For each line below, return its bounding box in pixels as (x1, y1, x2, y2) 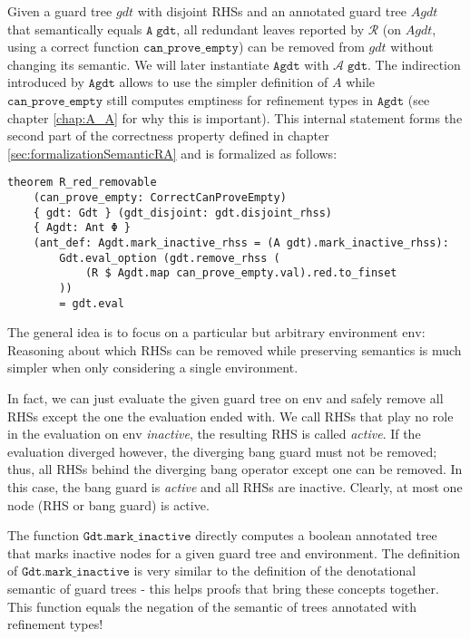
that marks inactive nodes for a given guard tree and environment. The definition (7, 543, 460, 562)
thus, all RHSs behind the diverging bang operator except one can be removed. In (7, 460, 463, 479)
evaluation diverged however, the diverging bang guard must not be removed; (7, 441, 437, 460)
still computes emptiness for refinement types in (106, 90, 373, 109)
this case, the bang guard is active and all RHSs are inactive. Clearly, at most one (7, 478, 463, 496)
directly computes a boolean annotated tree (195, 526, 437, 545)
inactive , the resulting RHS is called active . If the (146, 424, 421, 443)
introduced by (7, 73, 84, 92)
